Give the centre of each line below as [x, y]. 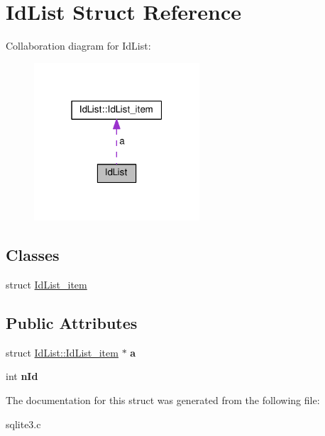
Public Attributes [72, 322]
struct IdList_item [46, 284]
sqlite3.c [23, 424]
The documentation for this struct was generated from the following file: [163, 399]
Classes [33, 255]
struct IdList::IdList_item [62, 352]
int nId [22, 376]
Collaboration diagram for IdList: [78, 46]
